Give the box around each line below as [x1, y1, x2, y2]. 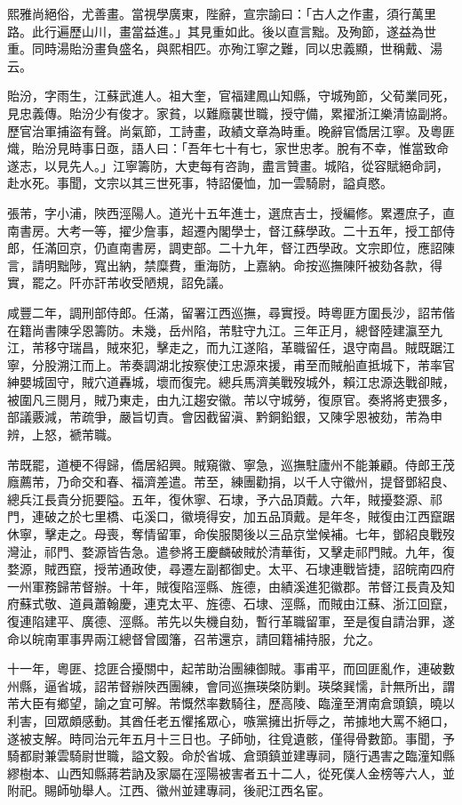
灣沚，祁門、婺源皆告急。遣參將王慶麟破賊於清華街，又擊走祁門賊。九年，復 [7, 542, 455, 560]
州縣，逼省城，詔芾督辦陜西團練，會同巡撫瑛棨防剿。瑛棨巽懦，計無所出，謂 [7, 676, 455, 695]
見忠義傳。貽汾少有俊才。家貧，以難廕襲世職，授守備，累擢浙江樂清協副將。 [7, 103, 455, 122]
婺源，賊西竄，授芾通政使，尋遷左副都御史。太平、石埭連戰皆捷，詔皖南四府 [7, 559, 455, 578]
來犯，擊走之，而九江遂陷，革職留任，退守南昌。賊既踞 [118, 338, 442, 357]
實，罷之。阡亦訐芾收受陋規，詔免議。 [7, 273, 231, 292]
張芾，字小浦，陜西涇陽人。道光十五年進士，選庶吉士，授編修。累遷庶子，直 [7, 203, 455, 221]
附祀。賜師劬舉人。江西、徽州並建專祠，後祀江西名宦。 [7, 781, 331, 800]
